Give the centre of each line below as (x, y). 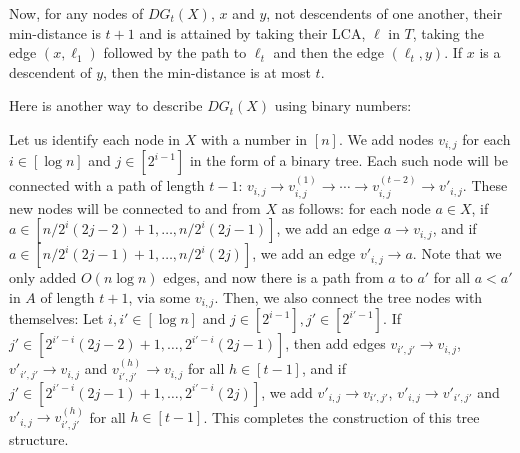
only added (43, 277)
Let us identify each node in (94, 138)
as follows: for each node (356, 207)
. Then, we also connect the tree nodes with (348, 296)
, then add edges (335, 343)
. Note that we (457, 253)
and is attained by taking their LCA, (252, 32)
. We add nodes (386, 138)
